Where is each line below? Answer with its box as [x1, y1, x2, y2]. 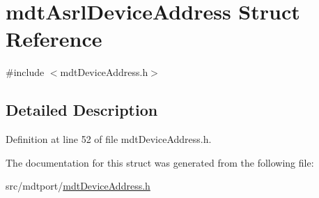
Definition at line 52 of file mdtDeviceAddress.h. [6, 132, 212, 146]
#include [6, 65, 45, 79]
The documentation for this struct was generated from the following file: [6, 155, 314, 169]
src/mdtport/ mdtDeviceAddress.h [6, 178, 150, 193]
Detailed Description [6, 99, 158, 121]
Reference [6, 24, 102, 53]
